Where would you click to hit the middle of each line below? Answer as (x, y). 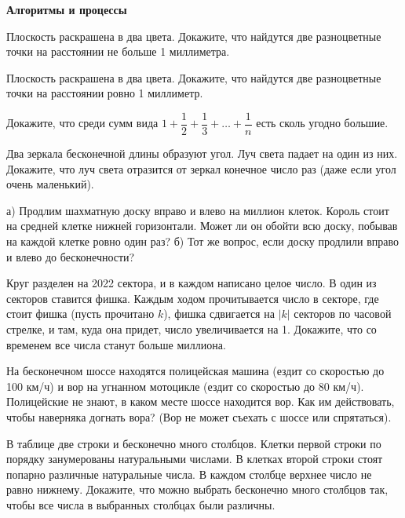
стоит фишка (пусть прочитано (80, 314)
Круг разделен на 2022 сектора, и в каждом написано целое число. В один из (192, 283)
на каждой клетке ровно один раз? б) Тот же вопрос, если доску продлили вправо (203, 241)
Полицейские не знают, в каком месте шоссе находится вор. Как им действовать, (201, 401)
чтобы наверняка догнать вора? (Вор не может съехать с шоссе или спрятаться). (199, 416)
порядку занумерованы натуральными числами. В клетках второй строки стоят (195, 459)
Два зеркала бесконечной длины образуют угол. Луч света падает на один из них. (202, 153)
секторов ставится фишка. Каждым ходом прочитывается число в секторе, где (193, 298)
